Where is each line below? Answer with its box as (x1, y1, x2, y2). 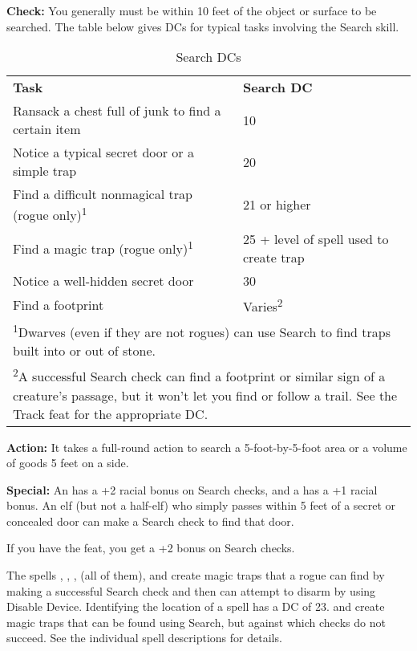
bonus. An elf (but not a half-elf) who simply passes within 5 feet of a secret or (6, 497, 396, 514)
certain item (13, 120, 81, 139)
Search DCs (176, 47, 241, 67)
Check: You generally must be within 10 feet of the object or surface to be (6, 2, 377, 18)
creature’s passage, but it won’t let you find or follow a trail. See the (13, 385, 398, 405)
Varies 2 (243, 294, 283, 315)
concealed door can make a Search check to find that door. (6, 512, 294, 529)
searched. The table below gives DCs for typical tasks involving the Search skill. (6, 18, 399, 35)
